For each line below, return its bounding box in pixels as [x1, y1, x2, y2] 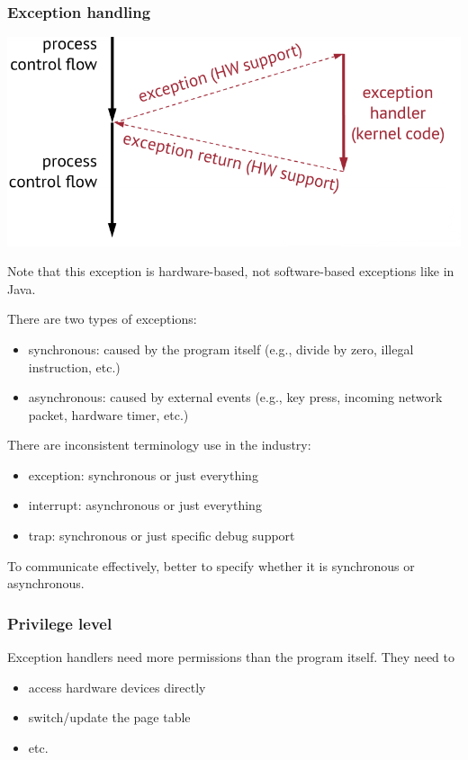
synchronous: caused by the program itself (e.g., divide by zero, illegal [28, 339, 414, 358]
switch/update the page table [28, 708, 191, 727]
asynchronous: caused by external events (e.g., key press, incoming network [28, 388, 443, 407]
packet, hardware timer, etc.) [28, 405, 189, 424]
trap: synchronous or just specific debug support [28, 526, 295, 545]
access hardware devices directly [28, 677, 206, 696]
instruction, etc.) [28, 357, 121, 376]
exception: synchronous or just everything [28, 465, 258, 484]
